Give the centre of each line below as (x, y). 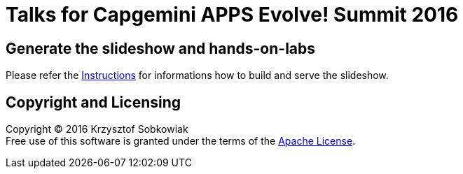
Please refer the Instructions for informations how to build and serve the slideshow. (197, 75)
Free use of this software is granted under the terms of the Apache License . (181, 141)
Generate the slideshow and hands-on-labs (161, 48)
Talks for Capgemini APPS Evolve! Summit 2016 (232, 15)
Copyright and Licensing (94, 102)
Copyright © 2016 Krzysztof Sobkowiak (97, 129)
